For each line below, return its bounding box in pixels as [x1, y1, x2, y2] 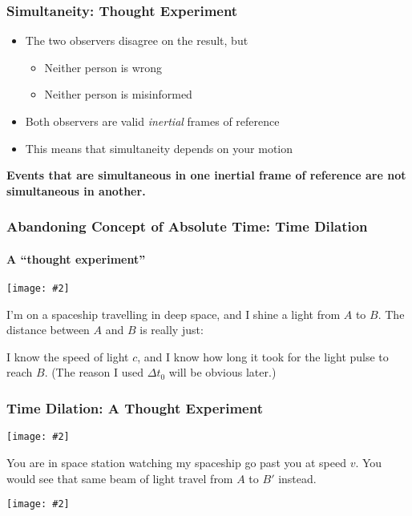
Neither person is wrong [44, 58, 163, 75]
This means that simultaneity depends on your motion [25, 139, 293, 156]
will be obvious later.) [168, 364, 277, 381]
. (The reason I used [44, 364, 144, 381]
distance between [6, 321, 90, 338]
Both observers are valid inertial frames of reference [25, 113, 280, 129]
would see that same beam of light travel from [6, 470, 233, 486]
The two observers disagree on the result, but [25, 32, 248, 49]
